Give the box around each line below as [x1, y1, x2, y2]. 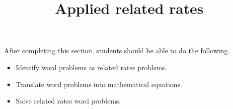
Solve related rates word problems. [15, 96, 121, 106]
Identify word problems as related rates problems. [15, 62, 167, 72]
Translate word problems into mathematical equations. [15, 79, 182, 89]
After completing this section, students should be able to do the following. [4, 45, 230, 56]
